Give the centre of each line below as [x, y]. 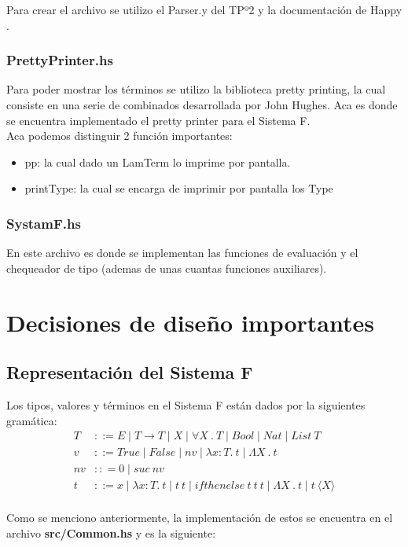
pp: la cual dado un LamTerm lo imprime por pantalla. [158, 162]
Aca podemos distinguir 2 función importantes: [119, 136]
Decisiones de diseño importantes [190, 322]
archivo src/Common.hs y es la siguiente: [111, 532]
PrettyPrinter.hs [60, 60]
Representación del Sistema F [130, 372]
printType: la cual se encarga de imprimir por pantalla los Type [179, 188]
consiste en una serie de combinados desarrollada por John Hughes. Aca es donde [202, 105]
